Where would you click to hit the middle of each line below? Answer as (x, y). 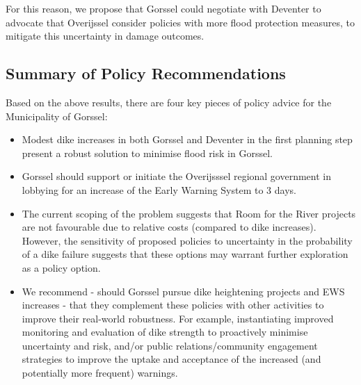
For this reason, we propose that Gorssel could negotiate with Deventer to (163, 8)
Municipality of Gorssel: (57, 116)
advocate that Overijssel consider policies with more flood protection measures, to (180, 22)
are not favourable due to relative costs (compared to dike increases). (169, 227)
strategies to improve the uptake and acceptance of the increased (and (171, 359)
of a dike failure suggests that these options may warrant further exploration (185, 254)
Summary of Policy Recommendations (146, 73)
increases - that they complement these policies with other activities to (173, 305)
